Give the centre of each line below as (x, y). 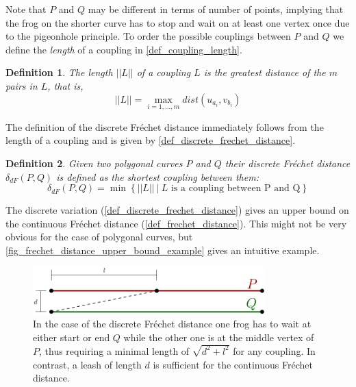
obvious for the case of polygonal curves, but (99, 237)
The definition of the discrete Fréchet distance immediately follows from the (165, 126)
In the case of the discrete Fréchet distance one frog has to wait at (172, 324)
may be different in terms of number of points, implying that (216, 9)
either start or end (72, 337)
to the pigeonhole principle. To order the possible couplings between (148, 36)
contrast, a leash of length (87, 364)
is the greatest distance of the (265, 72)
